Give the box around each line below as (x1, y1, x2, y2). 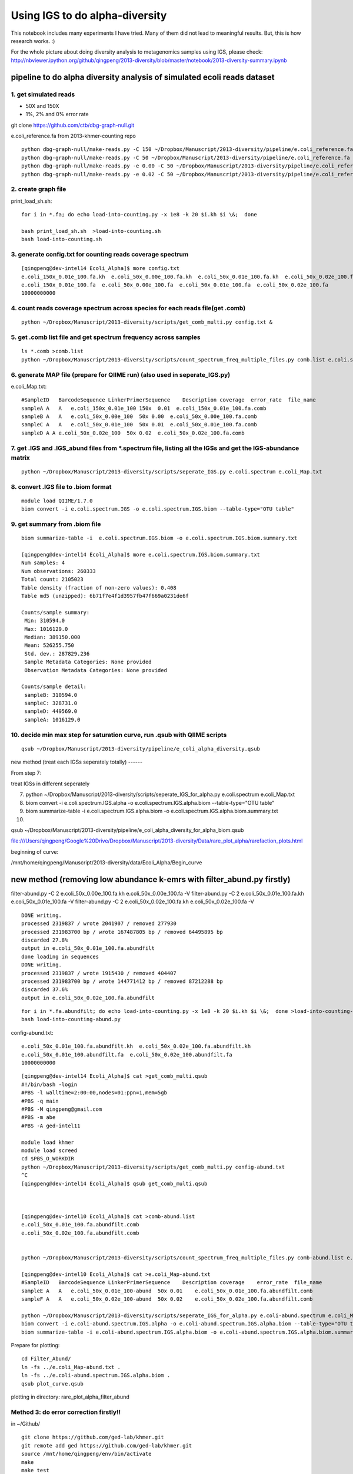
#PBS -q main (21, 1097, 59, 1104)
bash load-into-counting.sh (21, 236, 102, 243)
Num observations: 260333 (21, 568, 96, 574)
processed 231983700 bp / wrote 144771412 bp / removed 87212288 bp (21, 978, 223, 985)
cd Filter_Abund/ (21, 1355, 71, 1362)
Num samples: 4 (21, 560, 65, 566)
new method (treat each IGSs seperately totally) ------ (11, 758, 143, 766)
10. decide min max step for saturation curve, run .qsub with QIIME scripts (11, 731, 227, 739)
